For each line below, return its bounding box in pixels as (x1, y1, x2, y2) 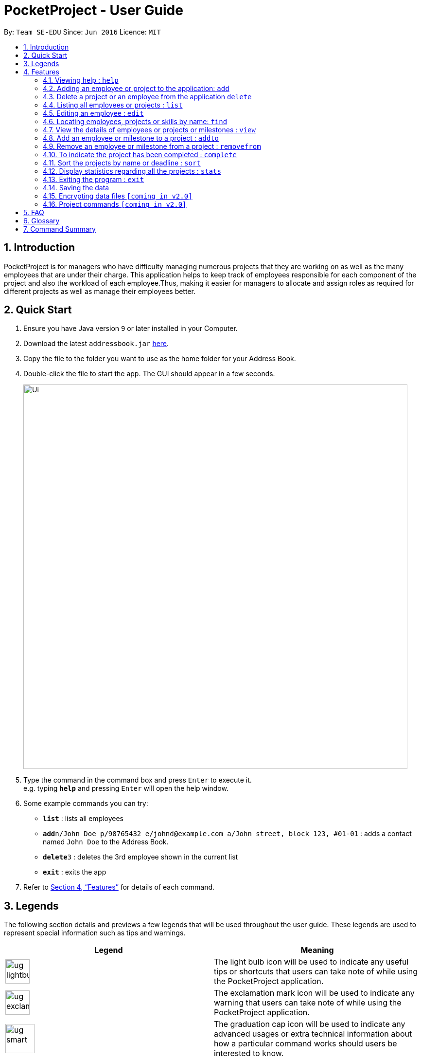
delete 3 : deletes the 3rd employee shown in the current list (43, 853, 238, 861)
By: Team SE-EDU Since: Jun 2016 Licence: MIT (4, 27, 161, 36)
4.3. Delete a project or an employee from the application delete (43, 92, 252, 101)
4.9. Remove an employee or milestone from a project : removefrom (43, 142, 261, 150)
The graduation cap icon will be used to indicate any (214, 1019, 405, 1029)
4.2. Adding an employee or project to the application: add (43, 84, 229, 92)
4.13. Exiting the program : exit (43, 175, 144, 183)
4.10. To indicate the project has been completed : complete (43, 150, 237, 159)
